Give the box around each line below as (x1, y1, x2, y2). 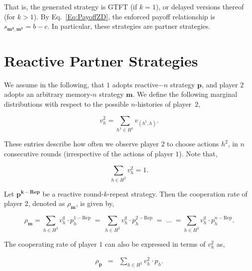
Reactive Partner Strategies (4, 50, 198, 70)
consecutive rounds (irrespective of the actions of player (4, 148, 173, 159)
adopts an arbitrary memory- (4, 89, 93, 99)
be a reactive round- (42, 188, 104, 199)
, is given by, (76, 198, 114, 208)
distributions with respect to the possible (4, 98, 129, 109)
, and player (201, 79, 238, 89)
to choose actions (167, 138, 219, 149)
